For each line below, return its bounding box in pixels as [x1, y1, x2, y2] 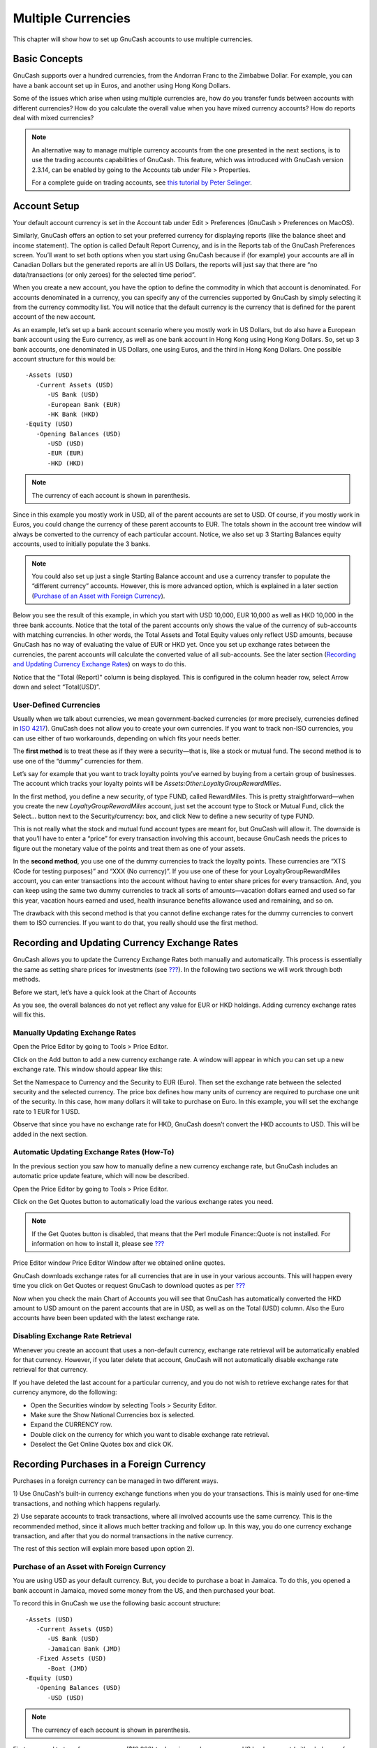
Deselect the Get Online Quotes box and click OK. [30, 1440, 174, 1449]
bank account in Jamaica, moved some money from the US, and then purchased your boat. [13, 1586, 276, 1594]
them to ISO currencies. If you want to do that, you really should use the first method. [13, 919, 258, 927]
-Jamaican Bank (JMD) [47, 1645, 121, 1653]
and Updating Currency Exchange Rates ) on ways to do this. [13, 660, 186, 668]
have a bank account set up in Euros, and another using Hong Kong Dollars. [13, 81, 230, 89]
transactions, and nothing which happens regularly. [13, 1499, 161, 1507]
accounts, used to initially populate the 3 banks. [13, 540, 151, 548]
